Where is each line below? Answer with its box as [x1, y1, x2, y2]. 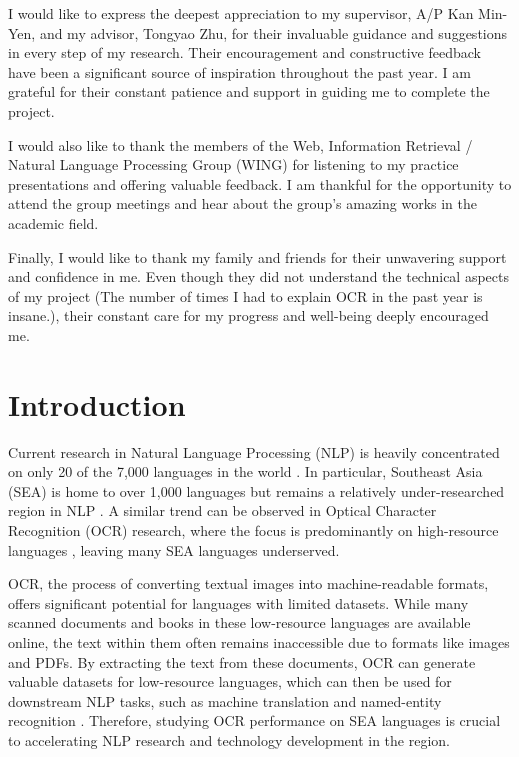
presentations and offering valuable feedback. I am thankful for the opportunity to [8, 173, 512, 194]
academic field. [8, 212, 99, 233]
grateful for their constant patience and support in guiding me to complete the [8, 81, 490, 102]
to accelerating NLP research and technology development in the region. [8, 729, 450, 750]
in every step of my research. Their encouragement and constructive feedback [8, 42, 481, 63]
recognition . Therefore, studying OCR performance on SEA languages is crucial [8, 710, 501, 731]
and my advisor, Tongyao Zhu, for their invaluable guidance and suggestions [39, 22, 508, 43]
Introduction [8, 383, 186, 424]
